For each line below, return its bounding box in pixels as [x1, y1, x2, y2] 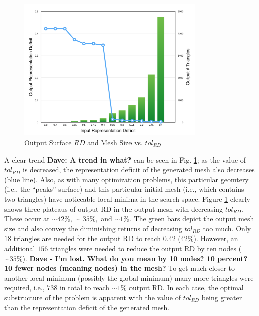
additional [4, 243, 35, 253]
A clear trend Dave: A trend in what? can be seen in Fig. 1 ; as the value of [4, 154, 246, 165]
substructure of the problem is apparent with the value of [4, 292, 181, 302]
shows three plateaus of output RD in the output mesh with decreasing [4, 203, 223, 214]
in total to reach [59, 282, 110, 293]
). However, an [193, 233, 238, 244]
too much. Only [203, 223, 251, 233]
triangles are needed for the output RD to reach [13, 233, 161, 244]
